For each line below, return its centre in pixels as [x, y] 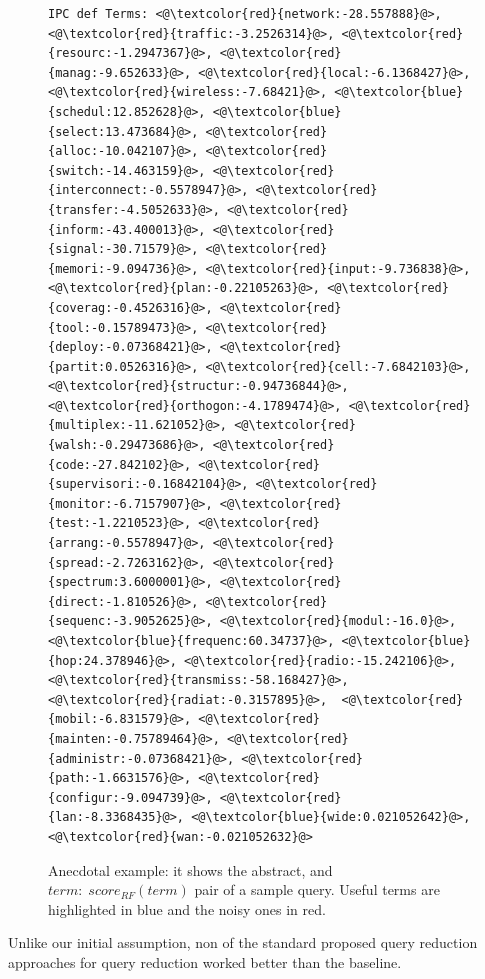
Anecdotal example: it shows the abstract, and [190, 869]
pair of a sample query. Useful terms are [317, 889]
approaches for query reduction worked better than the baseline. [205, 961]
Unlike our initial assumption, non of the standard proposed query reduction [243, 942]
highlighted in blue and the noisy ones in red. [187, 908]
